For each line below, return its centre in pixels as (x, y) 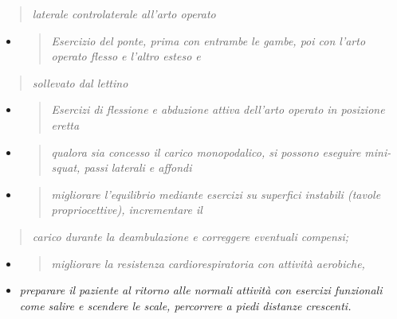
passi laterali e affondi (138, 167)
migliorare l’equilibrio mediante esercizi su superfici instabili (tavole (216, 194)
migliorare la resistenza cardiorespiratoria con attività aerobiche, (208, 263)
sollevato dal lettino (80, 82)
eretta (65, 124)
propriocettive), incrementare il (127, 210)
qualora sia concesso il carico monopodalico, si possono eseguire (206, 152)
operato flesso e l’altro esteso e (126, 56)
